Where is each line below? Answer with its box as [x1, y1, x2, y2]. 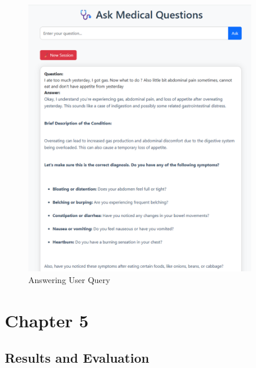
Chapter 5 [5, 308, 89, 332]
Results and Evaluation [5, 349, 149, 367]
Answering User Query [28, 274, 110, 286]
